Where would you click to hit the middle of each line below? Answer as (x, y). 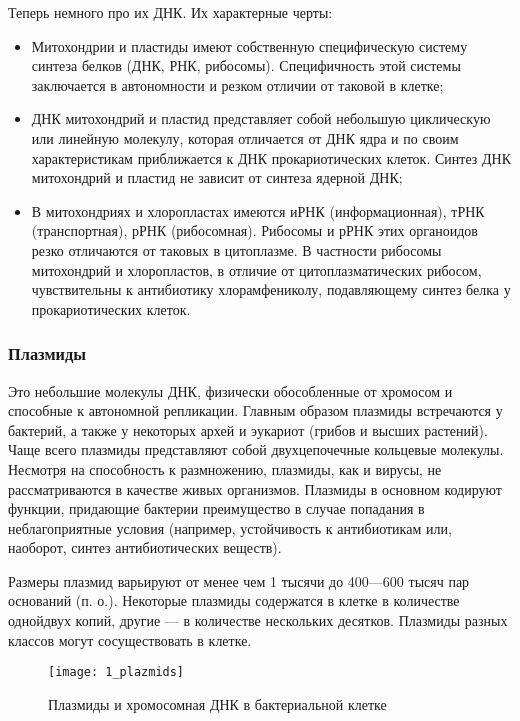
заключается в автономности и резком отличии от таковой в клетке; (237, 84)
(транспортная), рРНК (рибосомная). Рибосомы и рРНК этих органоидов (254, 230)
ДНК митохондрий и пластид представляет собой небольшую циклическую (261, 118)
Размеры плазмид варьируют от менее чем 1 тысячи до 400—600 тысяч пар (239, 580)
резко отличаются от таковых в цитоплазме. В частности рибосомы (236, 249)
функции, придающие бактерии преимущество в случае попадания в (216, 508)
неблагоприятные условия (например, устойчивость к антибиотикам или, (230, 527)
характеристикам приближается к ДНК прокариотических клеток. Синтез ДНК (271, 157)
